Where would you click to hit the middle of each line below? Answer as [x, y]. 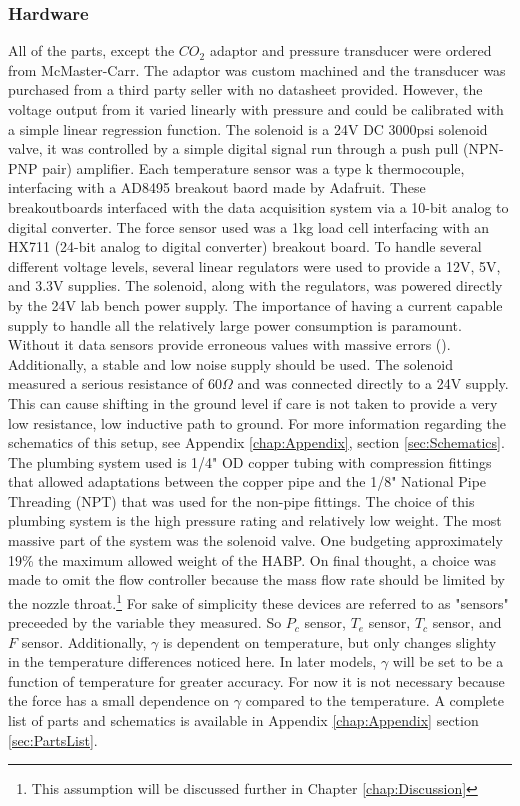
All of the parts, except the [91, 50]
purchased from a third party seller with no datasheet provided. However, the [245, 89]
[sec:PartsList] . [53, 739]
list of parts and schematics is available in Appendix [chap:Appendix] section [243, 720]
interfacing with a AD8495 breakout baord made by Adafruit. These [217, 187]
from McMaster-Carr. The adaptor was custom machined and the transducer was [257, 69]
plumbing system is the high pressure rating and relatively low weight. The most [255, 520]
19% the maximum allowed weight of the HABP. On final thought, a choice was [252, 559]
